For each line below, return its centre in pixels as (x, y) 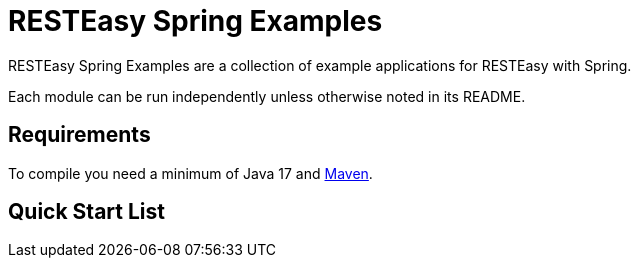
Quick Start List (86, 212)
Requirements (79, 135)
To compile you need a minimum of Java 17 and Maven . (190, 173)
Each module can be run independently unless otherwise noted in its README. (267, 96)
